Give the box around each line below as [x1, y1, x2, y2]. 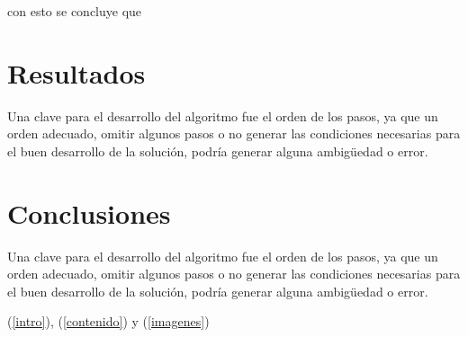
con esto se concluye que [7, 2, 142, 20]
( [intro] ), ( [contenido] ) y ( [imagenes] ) [7, 312, 210, 331]
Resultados [7, 54, 146, 91]
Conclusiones [7, 194, 171, 231]
